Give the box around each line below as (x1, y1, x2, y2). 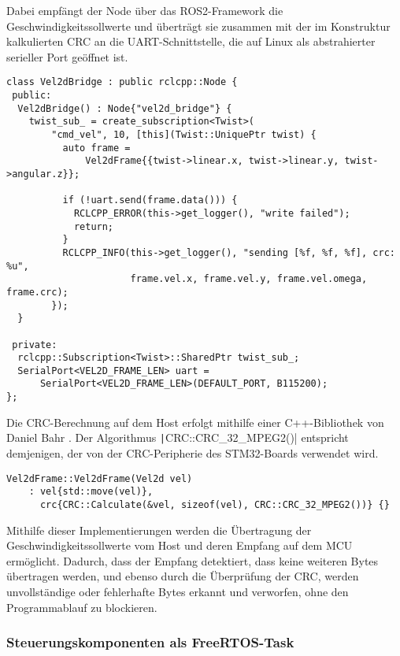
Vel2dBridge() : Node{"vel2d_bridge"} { (17, 102, 232, 114)
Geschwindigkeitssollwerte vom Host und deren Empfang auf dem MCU (6, 537, 353, 554)
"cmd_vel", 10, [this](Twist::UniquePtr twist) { (51, 129, 317, 140)
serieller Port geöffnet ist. (6, 48, 128, 65)
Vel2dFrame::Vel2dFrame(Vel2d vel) (6, 473, 193, 484)
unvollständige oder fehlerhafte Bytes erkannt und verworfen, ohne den (6, 583, 349, 599)
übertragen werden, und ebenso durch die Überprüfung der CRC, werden (6, 568, 359, 584)
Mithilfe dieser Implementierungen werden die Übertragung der (6, 521, 312, 538)
